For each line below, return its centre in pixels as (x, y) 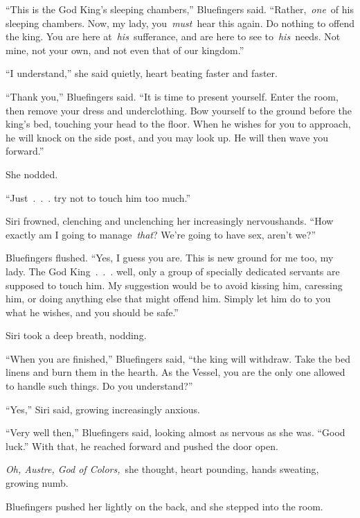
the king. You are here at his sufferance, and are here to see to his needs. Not (173, 36)
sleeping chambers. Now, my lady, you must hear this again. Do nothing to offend (180, 23)
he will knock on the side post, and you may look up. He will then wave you (167, 137)
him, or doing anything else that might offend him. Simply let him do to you (168, 299)
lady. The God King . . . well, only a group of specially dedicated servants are (173, 271)
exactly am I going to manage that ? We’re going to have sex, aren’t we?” (161, 234)
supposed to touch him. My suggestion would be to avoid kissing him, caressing (174, 285)
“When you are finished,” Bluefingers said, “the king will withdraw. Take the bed (178, 358)
